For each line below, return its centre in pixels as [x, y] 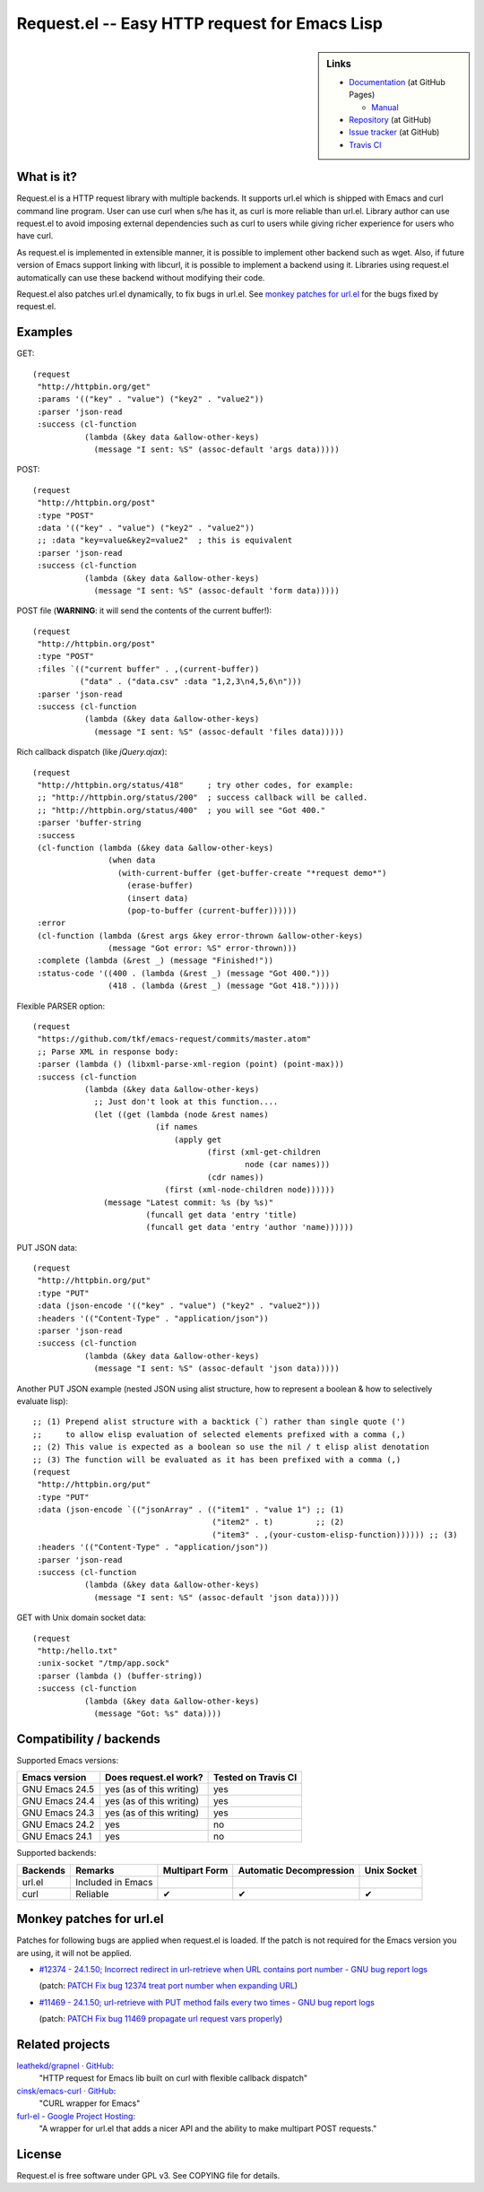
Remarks [95, 1870]
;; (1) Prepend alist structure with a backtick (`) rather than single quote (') [219, 1422]
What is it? [47, 177]
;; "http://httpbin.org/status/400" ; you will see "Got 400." [181, 810]
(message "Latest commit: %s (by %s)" [188, 1202]
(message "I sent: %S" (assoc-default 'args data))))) [216, 450]
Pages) [362, 95]
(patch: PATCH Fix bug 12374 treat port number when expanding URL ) [169, 1986]
